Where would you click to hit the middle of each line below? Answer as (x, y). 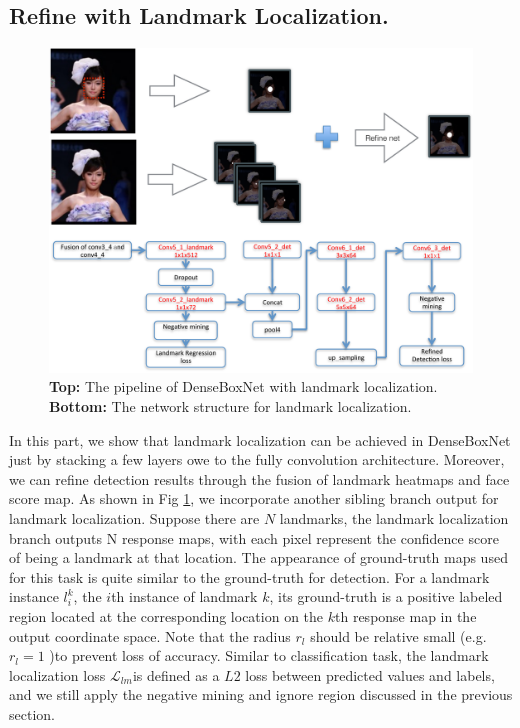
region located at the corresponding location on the (166, 615)
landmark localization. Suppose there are (134, 517)
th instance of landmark (184, 596)
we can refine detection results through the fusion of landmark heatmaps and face (259, 478)
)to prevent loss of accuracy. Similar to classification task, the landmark (269, 655)
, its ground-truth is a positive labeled (386, 596)
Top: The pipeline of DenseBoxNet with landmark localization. (243, 386)
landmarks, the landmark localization (394, 517)
